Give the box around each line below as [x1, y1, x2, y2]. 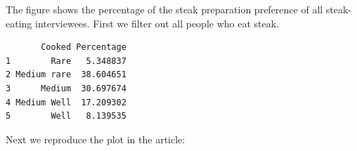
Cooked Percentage [41, 42, 126, 53]
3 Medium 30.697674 [6, 83, 126, 93]
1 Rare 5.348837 [6, 55, 126, 66]
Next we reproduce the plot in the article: [6, 131, 186, 146]
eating [6, 15, 32, 30]
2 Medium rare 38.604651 [6, 70, 126, 80]
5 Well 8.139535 [6, 111, 126, 122]
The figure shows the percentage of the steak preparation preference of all [6, 2, 323, 16]
